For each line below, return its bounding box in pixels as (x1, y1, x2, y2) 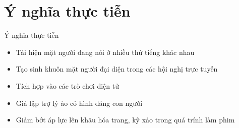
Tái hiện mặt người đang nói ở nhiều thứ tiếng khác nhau (16, 46, 195, 57)
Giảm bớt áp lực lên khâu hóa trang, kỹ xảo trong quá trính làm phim (16, 114, 235, 125)
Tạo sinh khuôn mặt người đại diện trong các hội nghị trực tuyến (16, 63, 218, 74)
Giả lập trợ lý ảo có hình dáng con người (16, 97, 143, 108)
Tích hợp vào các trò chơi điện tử (16, 80, 119, 91)
